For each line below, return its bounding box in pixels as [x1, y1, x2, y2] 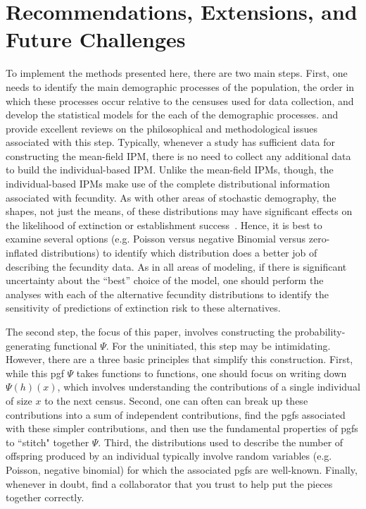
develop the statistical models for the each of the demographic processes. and [6, 107, 339, 122]
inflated [6, 245, 38, 260]
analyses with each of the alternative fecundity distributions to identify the [6, 286, 329, 301]
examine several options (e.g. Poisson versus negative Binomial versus [6, 231, 306, 246]
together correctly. [6, 490, 84, 505]
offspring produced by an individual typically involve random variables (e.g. [6, 448, 332, 463]
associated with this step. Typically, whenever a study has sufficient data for [6, 135, 336, 149]
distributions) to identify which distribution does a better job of [41, 245, 317, 260]
